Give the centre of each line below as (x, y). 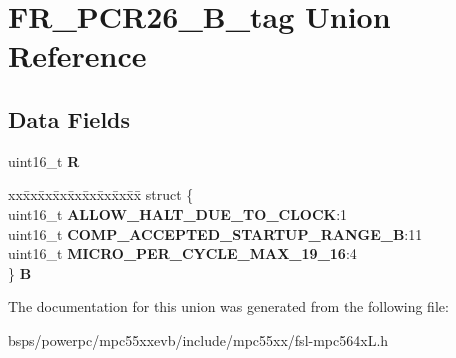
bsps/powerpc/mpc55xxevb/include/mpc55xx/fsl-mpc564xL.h (198, 339)
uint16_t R (44, 160)
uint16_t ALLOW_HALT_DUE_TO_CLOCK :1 (178, 213)
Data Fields (69, 118)
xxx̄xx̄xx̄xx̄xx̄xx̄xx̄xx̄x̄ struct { (101, 194)
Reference (77, 55)
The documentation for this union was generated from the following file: (228, 306)
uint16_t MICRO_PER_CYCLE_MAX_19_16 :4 (182, 253)
